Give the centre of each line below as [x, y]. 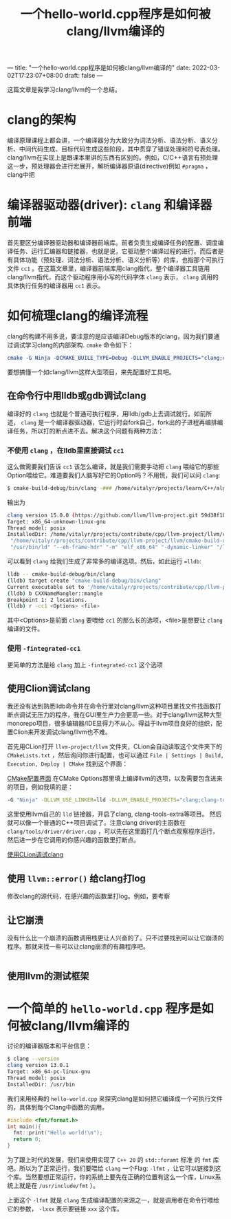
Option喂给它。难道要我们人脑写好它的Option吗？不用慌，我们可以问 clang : [114, 475]
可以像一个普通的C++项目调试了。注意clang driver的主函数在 [99, 823]
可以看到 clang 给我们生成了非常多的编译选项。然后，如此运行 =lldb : [104, 561]
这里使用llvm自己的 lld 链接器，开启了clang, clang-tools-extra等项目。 [108, 814]
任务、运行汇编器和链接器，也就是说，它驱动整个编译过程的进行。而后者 [115, 251]
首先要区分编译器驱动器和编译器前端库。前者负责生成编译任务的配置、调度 [112, 243]
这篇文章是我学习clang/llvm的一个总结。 [64, 89]
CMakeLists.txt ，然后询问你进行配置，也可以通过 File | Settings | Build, [115, 755]
